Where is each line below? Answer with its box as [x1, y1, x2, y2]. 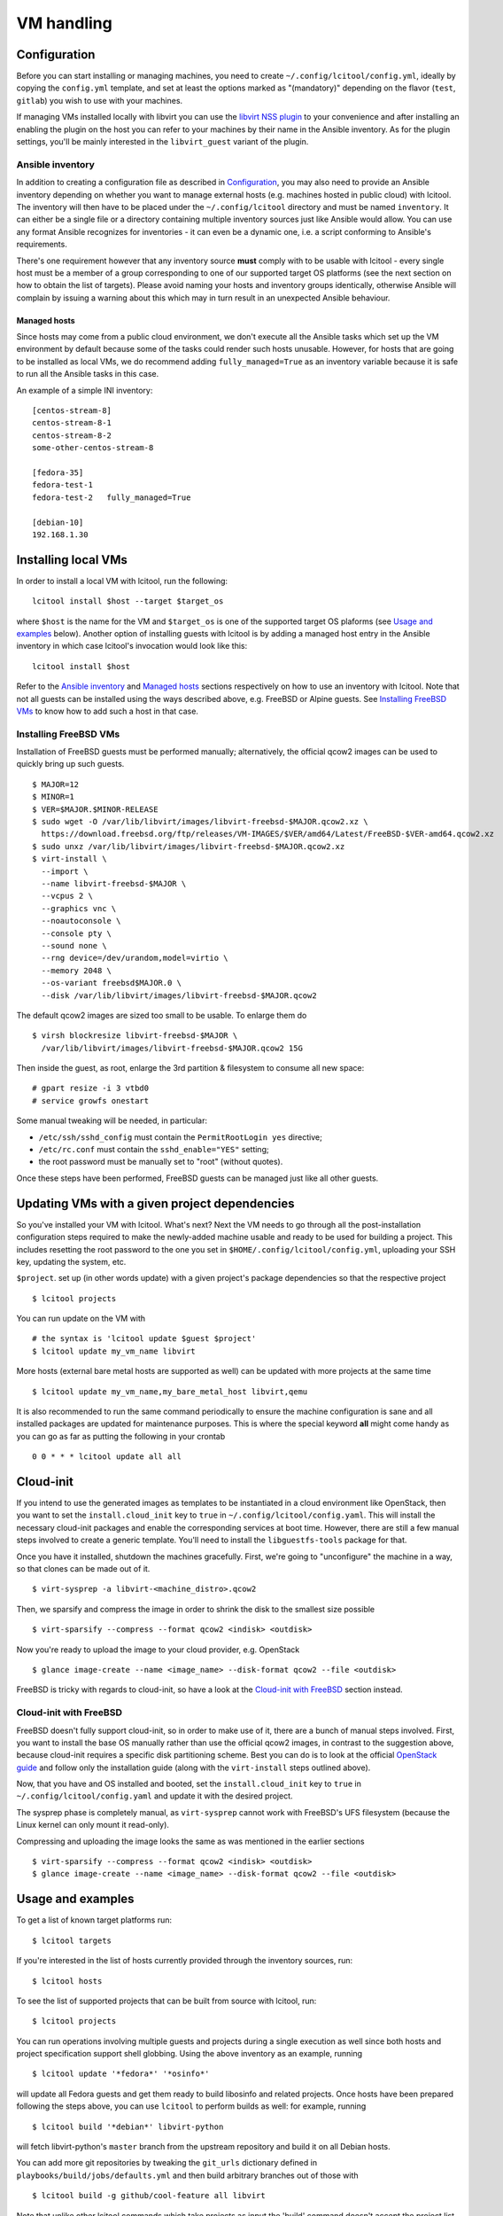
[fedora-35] [32, 467, 84, 478]
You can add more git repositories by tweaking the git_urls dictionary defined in [16, 2157, 318, 2168]
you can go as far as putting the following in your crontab [16, 1431, 226, 1441]
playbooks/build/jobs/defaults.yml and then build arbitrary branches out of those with [16, 2170, 359, 2181]
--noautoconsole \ [41, 916, 121, 926]
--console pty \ [41, 928, 112, 939]
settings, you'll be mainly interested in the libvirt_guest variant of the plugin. [16, 137, 309, 147]
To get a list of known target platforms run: [16, 1915, 173, 1925]
